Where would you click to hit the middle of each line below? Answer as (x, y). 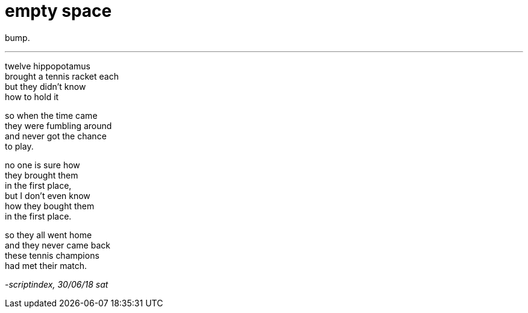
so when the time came (51, 115)
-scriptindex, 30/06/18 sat (57, 284)
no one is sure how (42, 165)
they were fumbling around (58, 125)
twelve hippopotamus (48, 66)
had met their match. (46, 265)
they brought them (42, 175)
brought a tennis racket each (62, 76)
